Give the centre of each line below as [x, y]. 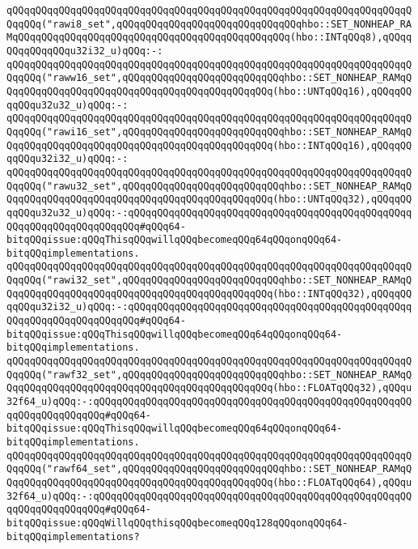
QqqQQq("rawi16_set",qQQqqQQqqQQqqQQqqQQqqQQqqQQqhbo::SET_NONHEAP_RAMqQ [209, 132]
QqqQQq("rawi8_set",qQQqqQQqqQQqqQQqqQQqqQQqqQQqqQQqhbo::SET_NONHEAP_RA [209, 24]
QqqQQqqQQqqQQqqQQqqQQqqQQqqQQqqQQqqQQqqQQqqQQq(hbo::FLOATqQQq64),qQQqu [209, 482]
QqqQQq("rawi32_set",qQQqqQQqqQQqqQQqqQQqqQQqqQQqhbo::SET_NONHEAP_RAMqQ [209, 281]
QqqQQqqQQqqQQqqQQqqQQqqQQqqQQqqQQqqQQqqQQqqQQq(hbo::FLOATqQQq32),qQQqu [209, 388]
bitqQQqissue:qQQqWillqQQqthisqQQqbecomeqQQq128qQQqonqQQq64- [177, 523]
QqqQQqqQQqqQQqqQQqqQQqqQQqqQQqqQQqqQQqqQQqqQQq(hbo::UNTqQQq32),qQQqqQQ [209, 200]
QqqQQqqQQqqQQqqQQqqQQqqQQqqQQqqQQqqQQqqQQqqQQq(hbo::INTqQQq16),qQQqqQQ [209, 145]
